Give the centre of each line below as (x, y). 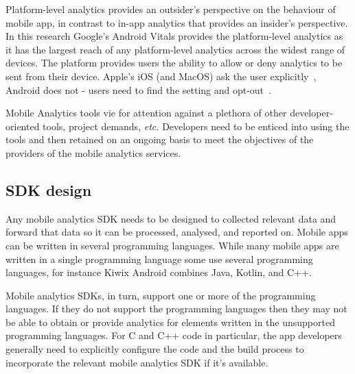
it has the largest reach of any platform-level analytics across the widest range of (175, 49)
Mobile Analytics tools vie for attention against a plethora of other (146, 113)
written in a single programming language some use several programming (159, 259)
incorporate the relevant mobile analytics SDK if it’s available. (137, 362)
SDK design (49, 189)
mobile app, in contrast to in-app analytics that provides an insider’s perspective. (177, 22)
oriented (23, 126)
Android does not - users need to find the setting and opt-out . (138, 89)
